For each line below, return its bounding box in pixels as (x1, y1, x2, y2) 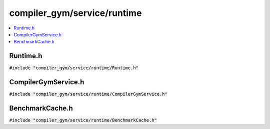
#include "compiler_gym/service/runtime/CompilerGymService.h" (9, 91, 167, 97)
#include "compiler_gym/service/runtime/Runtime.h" (9, 65, 139, 71)
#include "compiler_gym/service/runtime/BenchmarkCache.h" (9, 118, 157, 123)
